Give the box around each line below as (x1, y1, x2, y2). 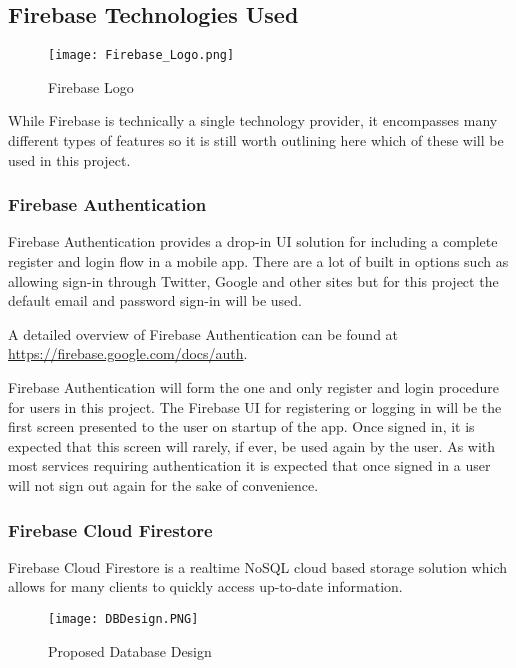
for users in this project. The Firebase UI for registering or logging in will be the (8, 396, 502, 417)
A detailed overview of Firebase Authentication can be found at (8, 323, 399, 344)
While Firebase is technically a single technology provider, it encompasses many (8, 110, 498, 131)
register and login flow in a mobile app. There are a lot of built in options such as (8, 251, 509, 272)
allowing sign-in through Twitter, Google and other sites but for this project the (8, 270, 499, 291)
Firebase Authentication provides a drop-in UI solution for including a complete (8, 231, 498, 252)
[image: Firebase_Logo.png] (48, 48, 235, 63)
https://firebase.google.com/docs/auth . (8, 343, 248, 364)
